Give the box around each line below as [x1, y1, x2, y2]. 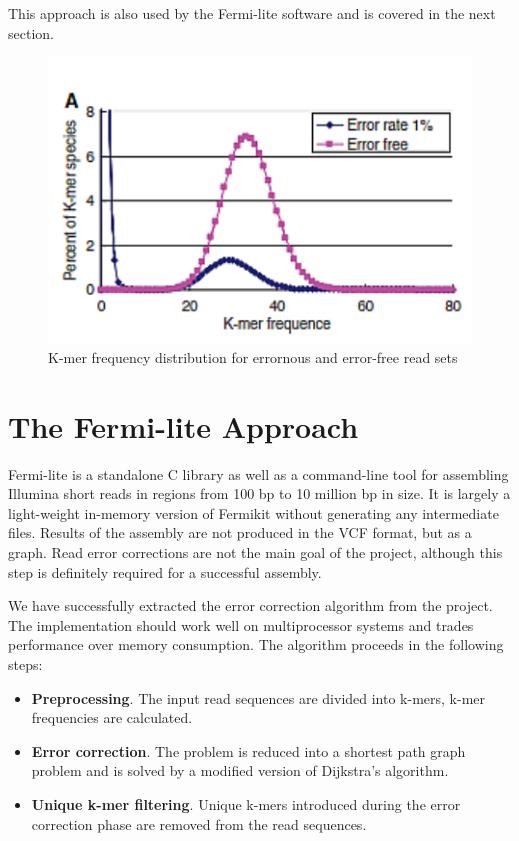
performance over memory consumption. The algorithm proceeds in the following [8, 634, 504, 655]
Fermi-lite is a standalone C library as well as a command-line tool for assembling [8, 463, 509, 484]
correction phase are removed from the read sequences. [31, 813, 367, 834]
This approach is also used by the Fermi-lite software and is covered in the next [8, 3, 496, 23]
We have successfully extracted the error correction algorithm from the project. [8, 595, 493, 616]
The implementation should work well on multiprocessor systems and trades [8, 614, 474, 635]
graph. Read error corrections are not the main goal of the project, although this [8, 542, 503, 563]
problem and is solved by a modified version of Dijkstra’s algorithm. [31, 760, 449, 781]
